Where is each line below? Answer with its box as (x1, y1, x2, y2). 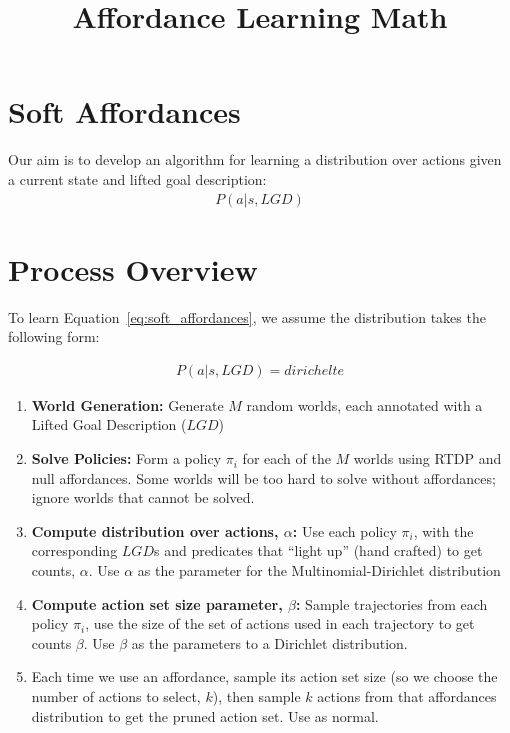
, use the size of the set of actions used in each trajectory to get (85, 613, 475, 634)
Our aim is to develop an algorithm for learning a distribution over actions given (8, 149, 502, 170)
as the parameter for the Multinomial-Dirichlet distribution (137, 560, 501, 581)
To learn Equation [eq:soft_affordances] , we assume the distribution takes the (8, 306, 486, 327)
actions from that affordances (317, 686, 497, 706)
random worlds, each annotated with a (246, 394, 483, 415)
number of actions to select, (31, 686, 201, 706)
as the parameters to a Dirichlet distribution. (131, 632, 408, 653)
